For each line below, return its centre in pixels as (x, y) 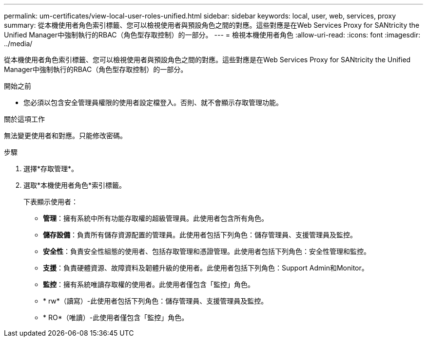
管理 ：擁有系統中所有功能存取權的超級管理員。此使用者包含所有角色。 (155, 218)
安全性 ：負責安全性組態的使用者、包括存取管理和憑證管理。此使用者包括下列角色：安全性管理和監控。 (207, 251)
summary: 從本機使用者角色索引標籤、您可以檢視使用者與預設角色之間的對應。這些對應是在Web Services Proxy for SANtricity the (212, 25)
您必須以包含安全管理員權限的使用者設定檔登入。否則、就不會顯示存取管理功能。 (153, 102)
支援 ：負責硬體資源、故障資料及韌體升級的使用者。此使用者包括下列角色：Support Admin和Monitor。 (206, 268)
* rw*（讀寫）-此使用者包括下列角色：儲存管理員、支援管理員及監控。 (155, 301)
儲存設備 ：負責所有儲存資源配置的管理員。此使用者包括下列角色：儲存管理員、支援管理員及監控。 (200, 235)
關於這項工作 (24, 119)
